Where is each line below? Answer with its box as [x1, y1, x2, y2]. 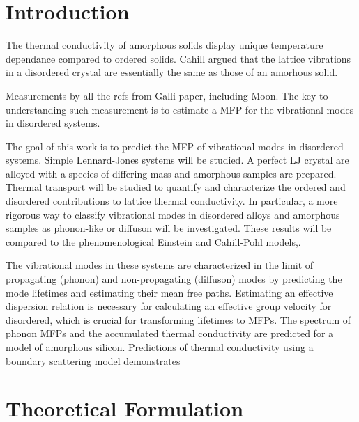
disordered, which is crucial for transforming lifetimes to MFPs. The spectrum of [6, 312, 351, 327]
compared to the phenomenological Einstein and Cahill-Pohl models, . [6, 234, 301, 249]
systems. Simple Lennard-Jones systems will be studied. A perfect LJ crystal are [6, 153, 349, 167]
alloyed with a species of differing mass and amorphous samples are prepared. [6, 166, 337, 180]
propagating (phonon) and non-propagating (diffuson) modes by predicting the [6, 272, 342, 286]
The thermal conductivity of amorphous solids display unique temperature [6, 38, 323, 52]
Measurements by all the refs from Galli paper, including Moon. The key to [6, 88, 328, 102]
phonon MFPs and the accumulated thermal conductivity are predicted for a [6, 326, 334, 341]
